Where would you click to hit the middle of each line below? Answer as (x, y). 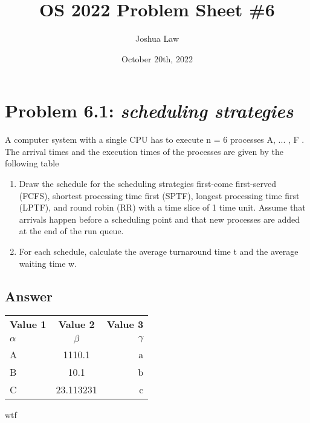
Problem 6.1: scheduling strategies (149, 111)
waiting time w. (48, 263)
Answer (29, 296)
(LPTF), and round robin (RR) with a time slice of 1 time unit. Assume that (162, 207)
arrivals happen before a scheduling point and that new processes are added (159, 219)
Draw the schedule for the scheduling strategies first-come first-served (147, 184)
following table (32, 163)
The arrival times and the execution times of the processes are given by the (144, 151)
